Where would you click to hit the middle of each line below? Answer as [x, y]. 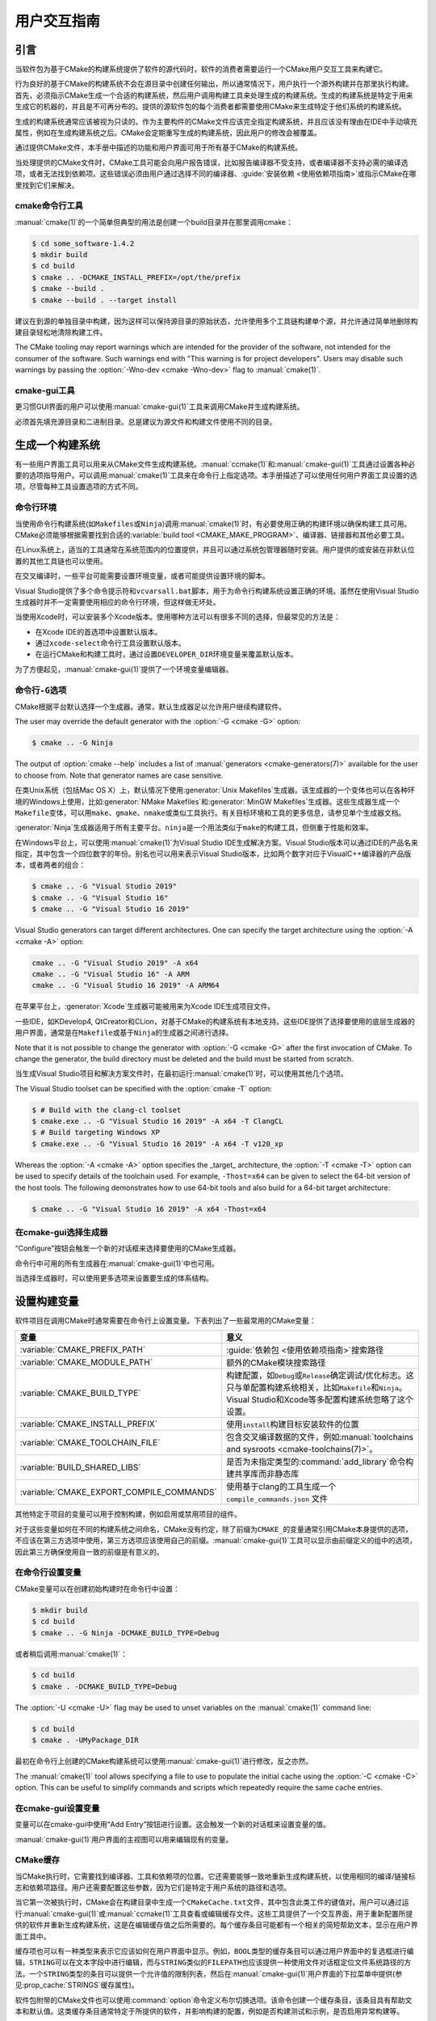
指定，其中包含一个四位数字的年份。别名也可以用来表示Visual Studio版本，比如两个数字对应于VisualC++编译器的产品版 [213, 854]
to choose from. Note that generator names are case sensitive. [119, 775]
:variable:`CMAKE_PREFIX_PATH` [83, 1350]
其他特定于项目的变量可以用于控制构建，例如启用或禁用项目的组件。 [128, 1514]
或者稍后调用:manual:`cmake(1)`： [71, 1654]
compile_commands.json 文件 [277, 1499]
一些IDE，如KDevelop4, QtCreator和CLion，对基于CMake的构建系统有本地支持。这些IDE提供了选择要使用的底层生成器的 [215, 1021]
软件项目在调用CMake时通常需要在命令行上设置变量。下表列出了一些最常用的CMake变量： [166, 1321]
